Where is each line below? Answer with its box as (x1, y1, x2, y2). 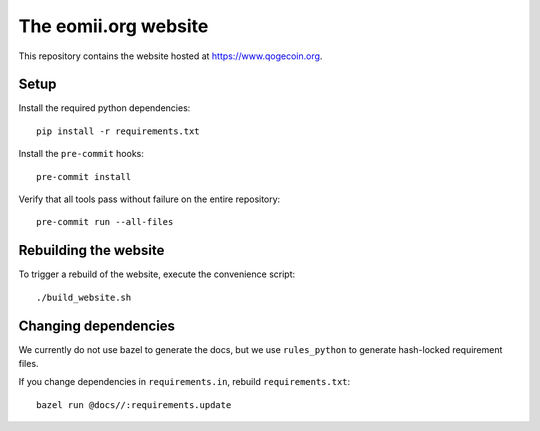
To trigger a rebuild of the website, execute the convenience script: (18, 268, 295, 280)
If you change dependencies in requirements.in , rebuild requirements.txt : (18, 376, 351, 388)
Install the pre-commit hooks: (18, 148, 145, 160)
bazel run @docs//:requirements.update (36, 399, 232, 410)
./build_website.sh (36, 291, 132, 303)
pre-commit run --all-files (36, 216, 174, 228)
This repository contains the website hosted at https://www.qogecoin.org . (18, 50, 323, 62)
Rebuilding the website (18, 242, 165, 259)
